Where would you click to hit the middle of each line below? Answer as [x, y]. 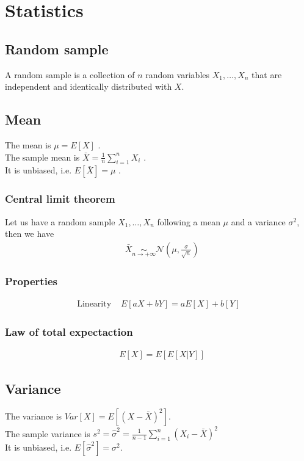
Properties [31, 281]
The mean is [28, 144]
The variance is [34, 416]
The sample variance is [48, 433]
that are [267, 74]
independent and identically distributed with [89, 86]
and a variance [258, 221]
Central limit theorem [60, 199]
